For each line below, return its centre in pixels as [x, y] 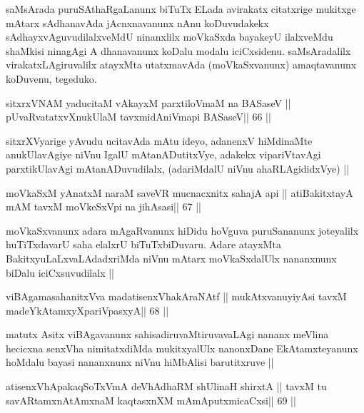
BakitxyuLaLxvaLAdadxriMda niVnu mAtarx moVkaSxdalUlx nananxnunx [171, 258]
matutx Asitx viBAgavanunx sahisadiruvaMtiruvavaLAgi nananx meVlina [167, 334]
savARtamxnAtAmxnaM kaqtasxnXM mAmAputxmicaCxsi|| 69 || [151, 400]
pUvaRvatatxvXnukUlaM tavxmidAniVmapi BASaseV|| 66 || [138, 117]
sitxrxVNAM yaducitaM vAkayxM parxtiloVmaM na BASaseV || [148, 102]
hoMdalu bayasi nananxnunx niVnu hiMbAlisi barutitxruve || [140, 362]
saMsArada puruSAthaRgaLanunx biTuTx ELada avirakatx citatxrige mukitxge [181, 9]
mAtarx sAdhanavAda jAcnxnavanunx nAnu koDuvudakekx [137, 22]
